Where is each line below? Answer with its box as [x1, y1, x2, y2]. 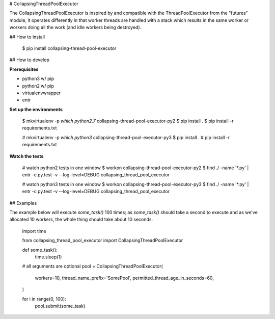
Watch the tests [9, 153, 44, 159]
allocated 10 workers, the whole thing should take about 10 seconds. [9, 217, 153, 223]
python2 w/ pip [22, 83, 54, 89]
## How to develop [9, 57, 49, 63]
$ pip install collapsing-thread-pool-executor [22, 45, 117, 51]
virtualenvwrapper [22, 90, 61, 96]
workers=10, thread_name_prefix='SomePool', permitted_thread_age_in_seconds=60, [35, 275, 214, 281]
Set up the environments [9, 106, 63, 112]
